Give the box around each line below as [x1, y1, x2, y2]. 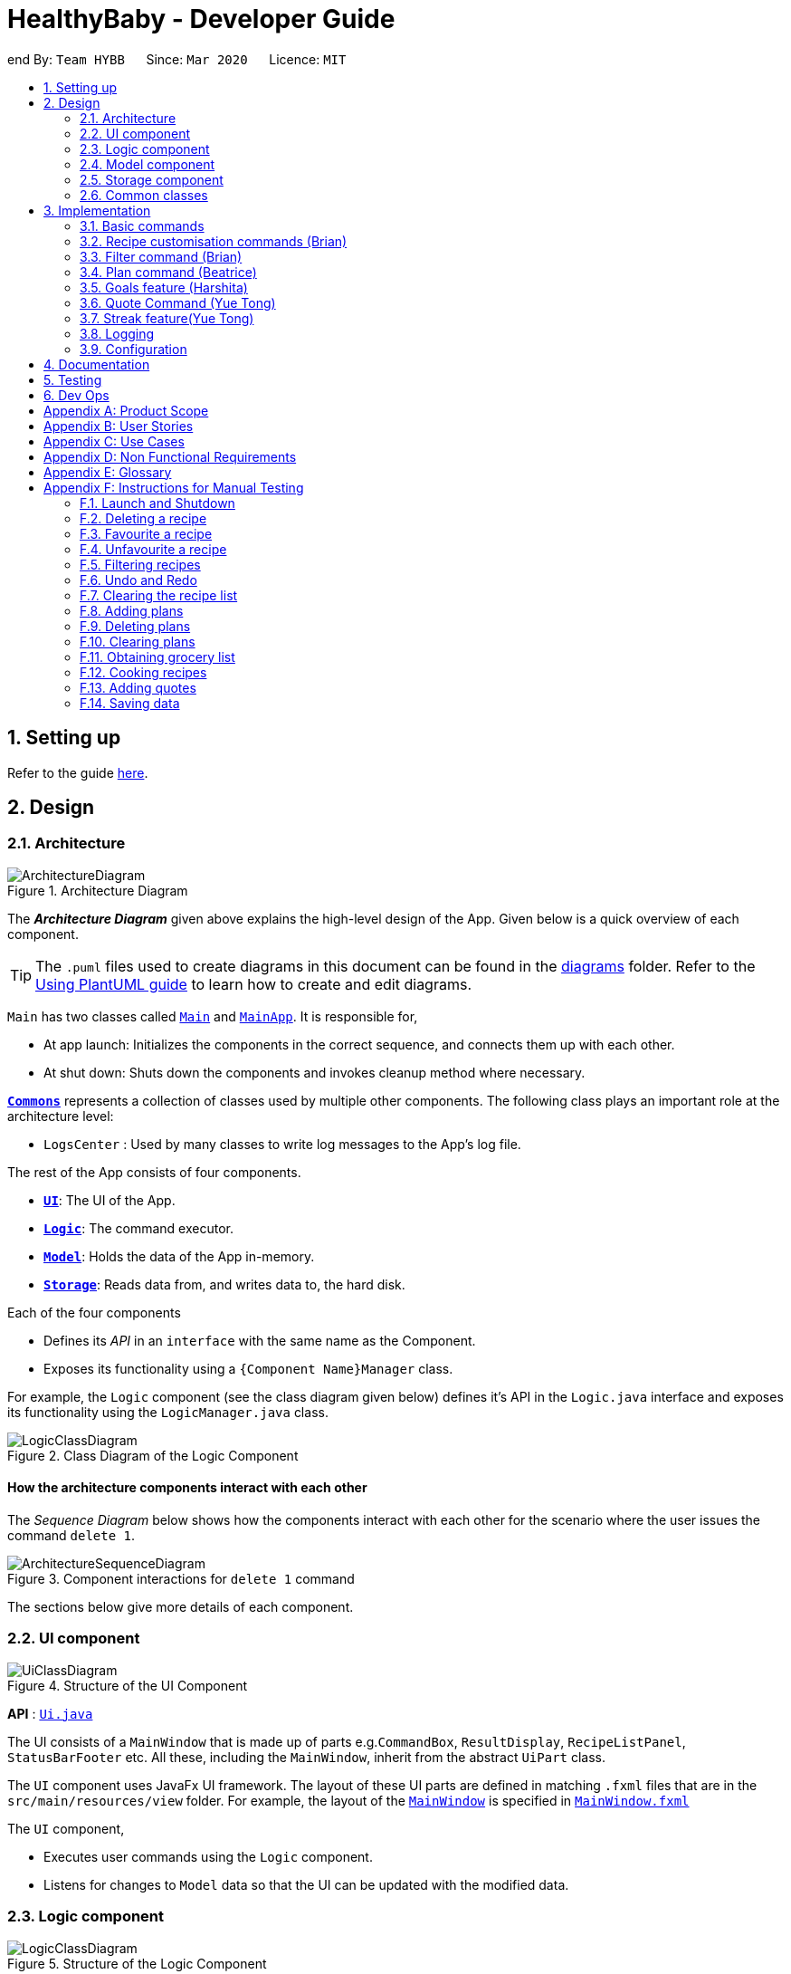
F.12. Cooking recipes [80, 664, 207, 680]
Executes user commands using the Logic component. [43, 1848, 373, 1864]
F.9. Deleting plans [80, 618, 191, 634]
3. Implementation [43, 202, 151, 218]
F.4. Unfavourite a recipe [80, 541, 227, 557]
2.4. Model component [80, 156, 215, 172]
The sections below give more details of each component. [7, 1599, 354, 1615]
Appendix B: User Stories [43, 417, 194, 434]
